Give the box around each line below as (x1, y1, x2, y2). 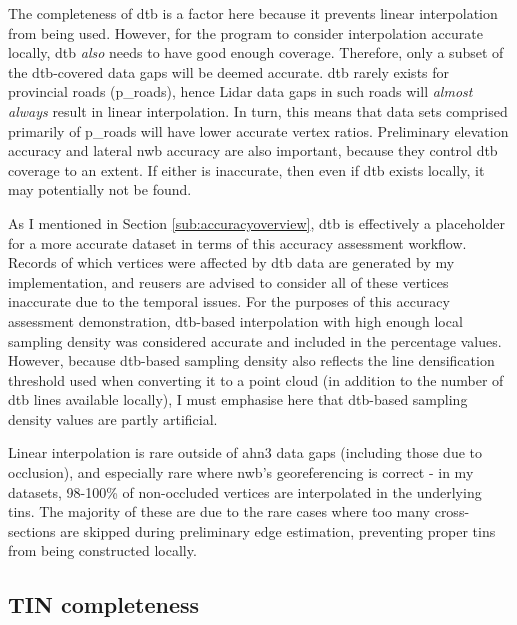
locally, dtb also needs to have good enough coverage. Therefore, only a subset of (8, 42, 504, 63)
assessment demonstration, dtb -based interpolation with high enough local (8, 310, 463, 331)
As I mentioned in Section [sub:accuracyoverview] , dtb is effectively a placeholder (8, 212, 505, 233)
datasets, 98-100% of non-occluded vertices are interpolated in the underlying (8, 481, 482, 502)
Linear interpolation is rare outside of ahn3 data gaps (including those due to (8, 442, 482, 463)
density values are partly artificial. (8, 408, 218, 429)
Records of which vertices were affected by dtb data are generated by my (8, 252, 455, 273)
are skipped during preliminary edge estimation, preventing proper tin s (60, 520, 496, 541)
